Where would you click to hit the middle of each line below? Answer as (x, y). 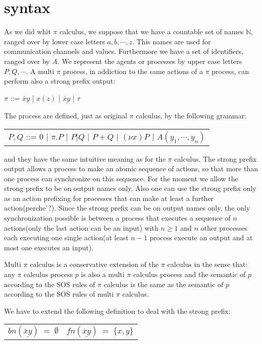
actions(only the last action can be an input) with (81, 227)
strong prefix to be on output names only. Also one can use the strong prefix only (130, 188)
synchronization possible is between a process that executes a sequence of (117, 218)
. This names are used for (171, 41)
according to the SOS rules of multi (59, 294)
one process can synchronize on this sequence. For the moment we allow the (121, 178)
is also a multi (103, 274)
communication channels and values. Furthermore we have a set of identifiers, (124, 51)
